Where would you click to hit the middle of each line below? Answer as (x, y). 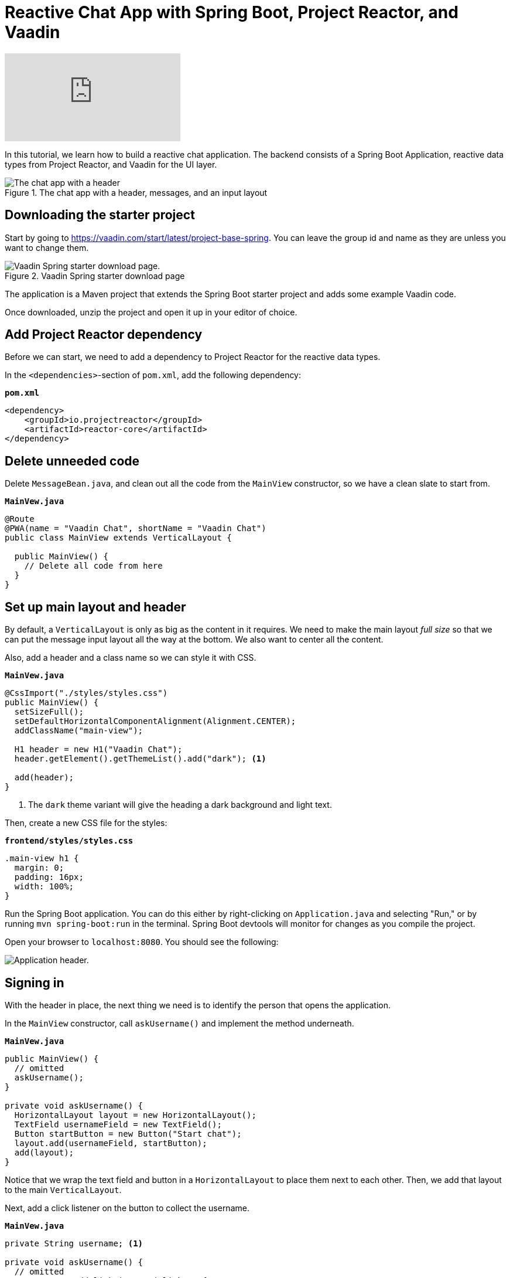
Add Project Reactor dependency (104, 335)
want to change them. (47, 247)
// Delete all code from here (93, 566)
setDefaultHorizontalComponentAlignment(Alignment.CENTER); (155, 721)
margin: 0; (39, 868)
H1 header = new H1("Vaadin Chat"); (98, 750)
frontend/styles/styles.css (69, 841)
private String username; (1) (74, 1243)
